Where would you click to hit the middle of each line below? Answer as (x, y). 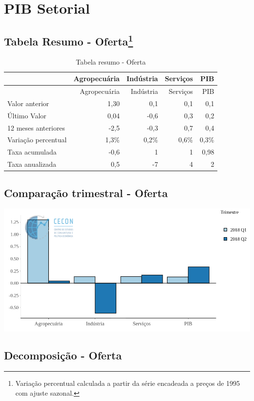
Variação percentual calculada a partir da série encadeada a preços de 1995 (128, 383)
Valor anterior (28, 103)
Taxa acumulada (32, 152)
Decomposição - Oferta (63, 355)
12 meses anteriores (36, 127)
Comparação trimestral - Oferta (86, 192)
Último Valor (27, 115)
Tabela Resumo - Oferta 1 (69, 40)
